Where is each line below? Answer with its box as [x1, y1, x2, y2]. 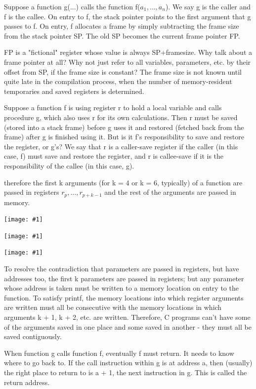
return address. [4, 377, 50, 387]
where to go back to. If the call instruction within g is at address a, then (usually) [4, 357, 253, 368]
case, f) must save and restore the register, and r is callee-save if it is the [4, 151, 224, 161]
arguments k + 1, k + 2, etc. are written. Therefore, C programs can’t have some [4, 312, 251, 322]
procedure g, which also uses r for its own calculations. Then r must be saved [4, 112, 238, 122]
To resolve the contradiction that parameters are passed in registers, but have [4, 263, 239, 274]
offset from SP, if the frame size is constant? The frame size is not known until [4, 66, 242, 77]
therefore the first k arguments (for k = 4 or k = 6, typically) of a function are [4, 177, 243, 187]
